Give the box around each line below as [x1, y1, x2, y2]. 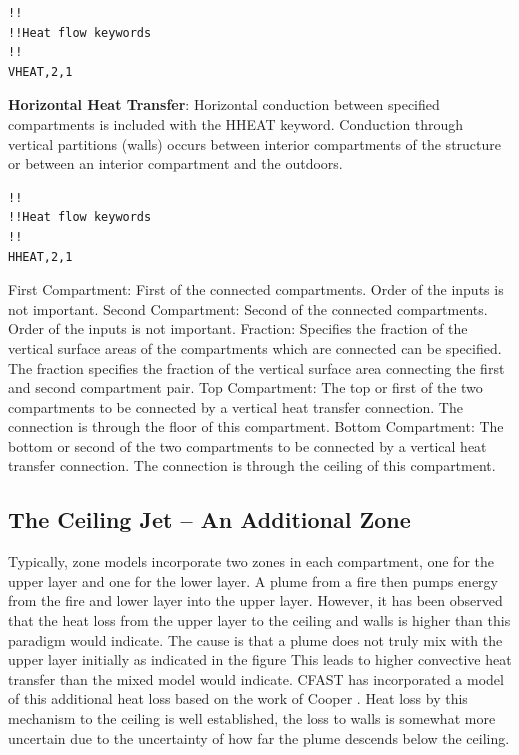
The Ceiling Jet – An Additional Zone [8, 504, 411, 535]
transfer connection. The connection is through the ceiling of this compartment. [8, 455, 496, 476]
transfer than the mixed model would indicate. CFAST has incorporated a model [8, 668, 504, 689]
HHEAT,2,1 [8, 249, 73, 264]
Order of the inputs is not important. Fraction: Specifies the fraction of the [8, 318, 468, 339]
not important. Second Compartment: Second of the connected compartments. [8, 298, 488, 319]
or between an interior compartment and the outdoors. [8, 153, 343, 174]
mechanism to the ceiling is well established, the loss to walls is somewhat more [8, 708, 496, 729]
